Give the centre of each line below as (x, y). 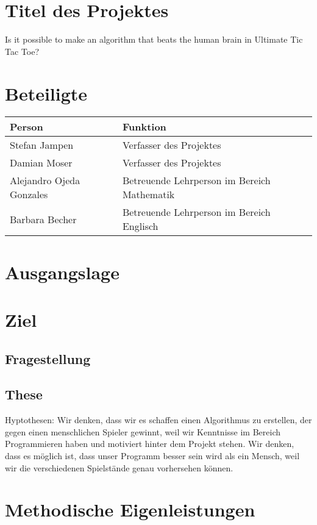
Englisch (140, 226)
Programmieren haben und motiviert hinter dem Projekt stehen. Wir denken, (150, 444)
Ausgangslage (62, 272)
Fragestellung (48, 358)
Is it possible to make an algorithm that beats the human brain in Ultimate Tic (154, 39)
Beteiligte (46, 93)
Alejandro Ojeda (45, 180)
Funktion (144, 127)
